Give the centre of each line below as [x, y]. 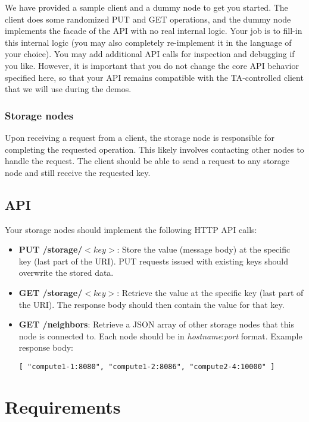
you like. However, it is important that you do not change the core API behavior [152, 65]
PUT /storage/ [51, 249]
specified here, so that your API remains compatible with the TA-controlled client [154, 77]
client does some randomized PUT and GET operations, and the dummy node [148, 19]
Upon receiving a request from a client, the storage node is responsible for [140, 137]
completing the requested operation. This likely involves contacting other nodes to [154, 149]
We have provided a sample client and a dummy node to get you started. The [146, 7]
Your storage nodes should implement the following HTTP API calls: [131, 229]
